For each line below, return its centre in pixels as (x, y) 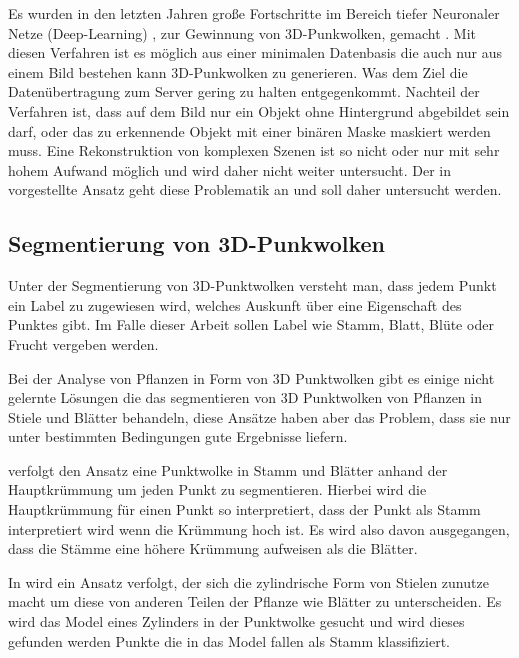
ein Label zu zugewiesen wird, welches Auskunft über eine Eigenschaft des (235, 304)
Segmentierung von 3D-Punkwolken (197, 243)
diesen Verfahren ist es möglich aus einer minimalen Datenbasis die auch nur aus (255, 52)
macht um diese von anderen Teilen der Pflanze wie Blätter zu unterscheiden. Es (255, 601)
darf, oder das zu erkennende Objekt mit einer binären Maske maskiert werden (249, 130)
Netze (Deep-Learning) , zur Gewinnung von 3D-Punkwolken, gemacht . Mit (242, 32)
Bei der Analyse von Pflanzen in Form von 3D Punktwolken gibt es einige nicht (251, 377)
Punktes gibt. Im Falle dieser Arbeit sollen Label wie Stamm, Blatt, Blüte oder (251, 324)
